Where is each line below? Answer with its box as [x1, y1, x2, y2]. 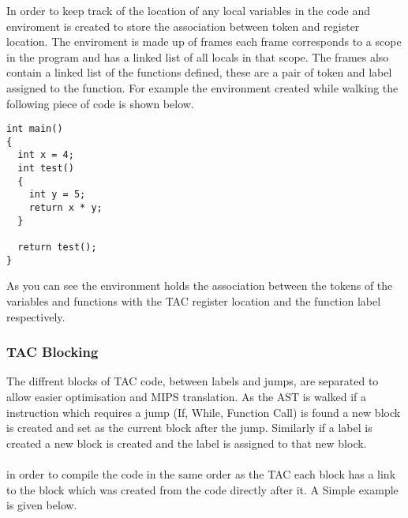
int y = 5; [28, 189, 86, 201]
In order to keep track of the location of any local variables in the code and [6, 2, 371, 18]
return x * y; [28, 202, 103, 214]
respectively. [6, 308, 66, 325]
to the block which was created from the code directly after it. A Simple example [6, 481, 399, 497]
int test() [17, 163, 74, 175]
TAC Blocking [6, 342, 99, 362]
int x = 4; [17, 149, 74, 161]
